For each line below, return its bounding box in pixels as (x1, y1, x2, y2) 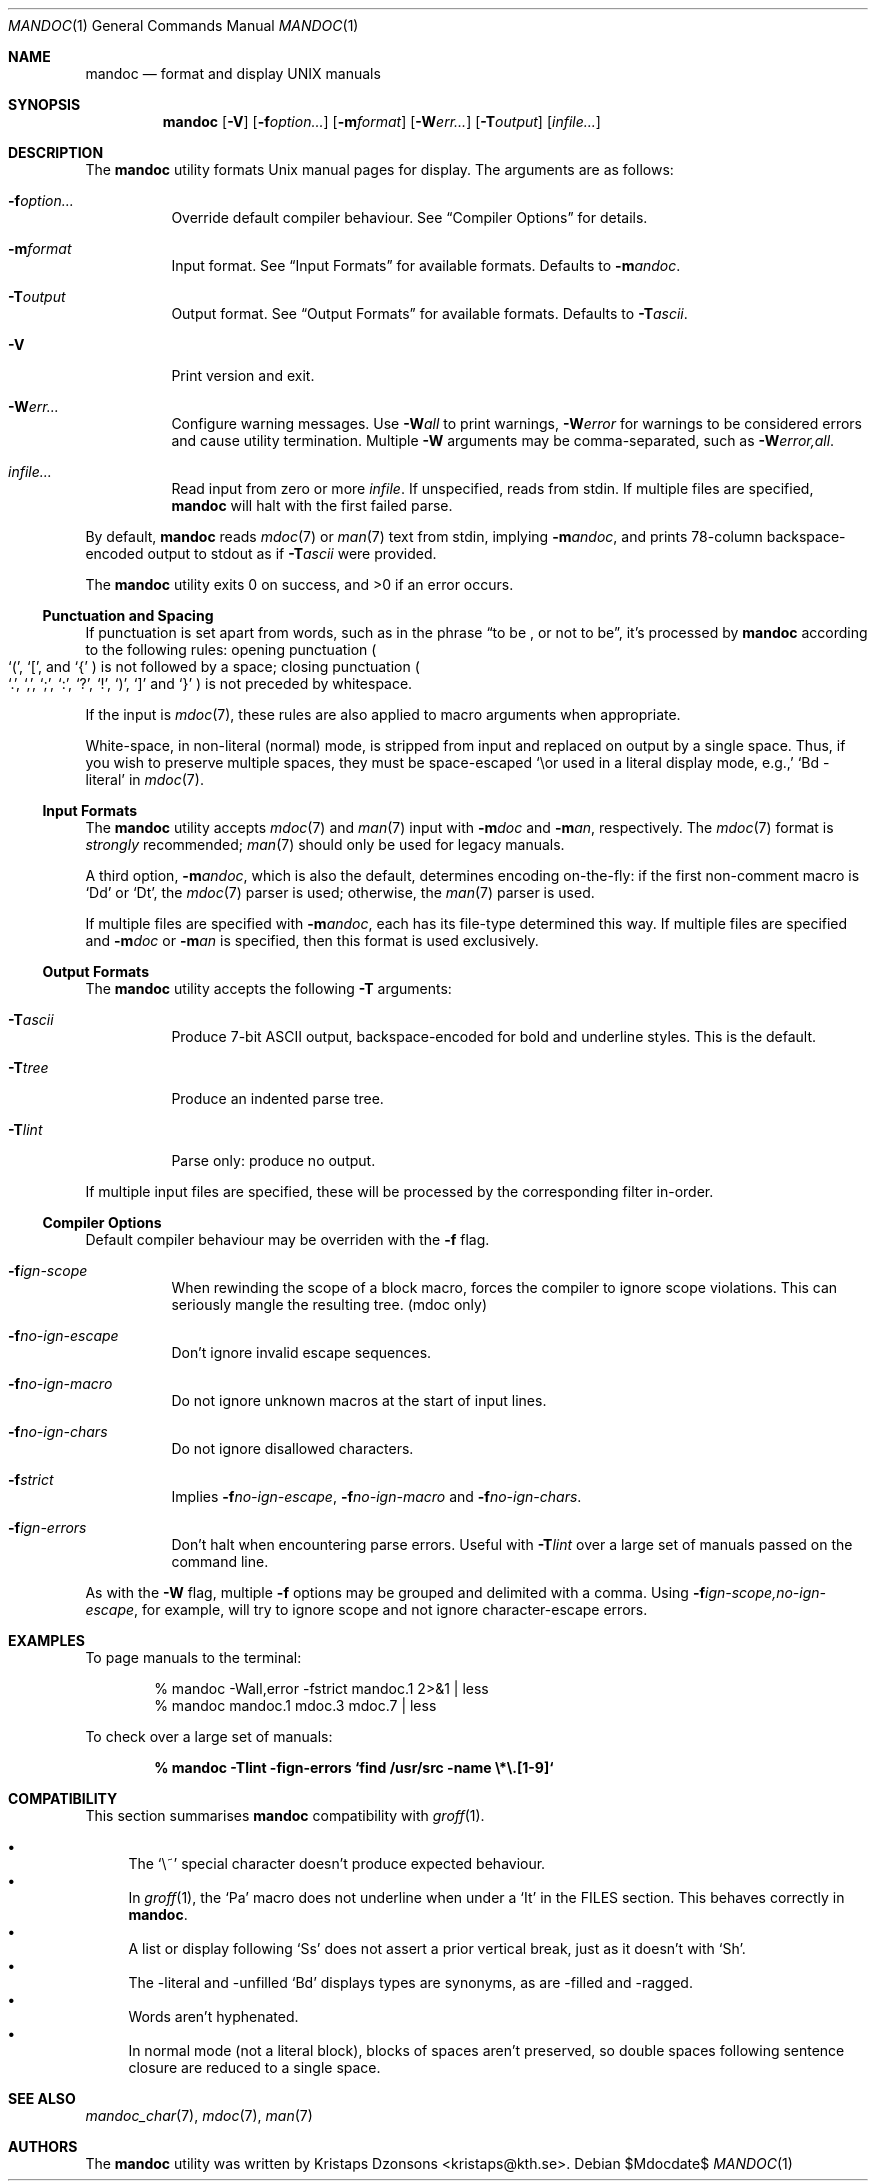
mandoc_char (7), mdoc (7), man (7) (85, 2107, 313, 2124)
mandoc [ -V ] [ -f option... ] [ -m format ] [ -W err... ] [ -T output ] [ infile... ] (162, 113, 601, 130)
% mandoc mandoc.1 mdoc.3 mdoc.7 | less (154, 1697, 437, 1714)
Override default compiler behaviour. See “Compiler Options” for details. (171, 209, 648, 226)
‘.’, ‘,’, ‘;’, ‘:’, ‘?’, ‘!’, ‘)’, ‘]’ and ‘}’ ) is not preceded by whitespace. (8, 675, 413, 692)
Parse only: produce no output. (171, 1152, 376, 1169)
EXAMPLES (8, 1632, 85, 1649)
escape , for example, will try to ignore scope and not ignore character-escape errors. (85, 1601, 648, 1618)
